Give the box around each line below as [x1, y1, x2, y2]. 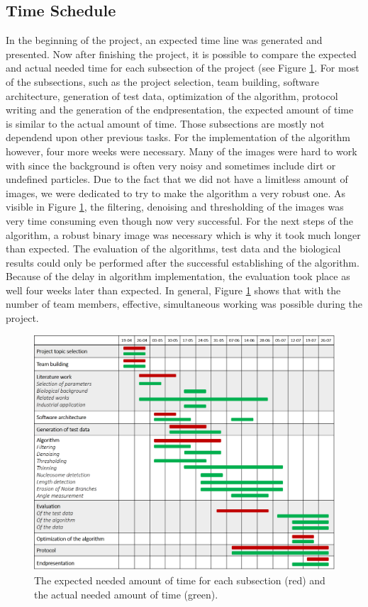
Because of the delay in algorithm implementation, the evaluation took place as [6, 269, 350, 284]
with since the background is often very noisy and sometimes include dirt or [6, 157, 336, 172]
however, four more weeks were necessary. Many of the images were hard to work [6, 143, 357, 158]
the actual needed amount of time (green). [34, 586, 218, 601]
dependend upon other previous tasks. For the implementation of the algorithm [6, 130, 350, 145]
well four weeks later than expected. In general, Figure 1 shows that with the [6, 282, 341, 297]
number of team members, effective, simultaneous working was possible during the [6, 296, 363, 311]
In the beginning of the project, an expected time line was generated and [6, 33, 323, 48]
